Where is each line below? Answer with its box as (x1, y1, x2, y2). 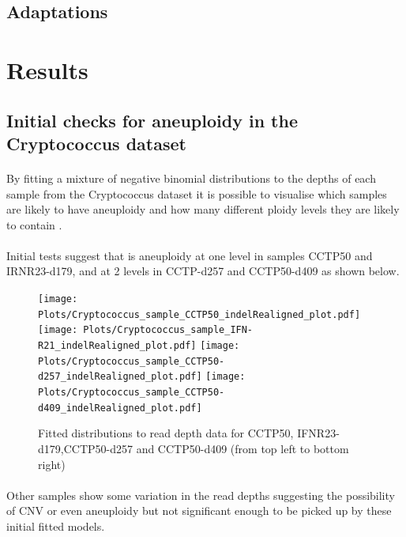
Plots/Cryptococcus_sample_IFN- (83, 324, 254, 336)
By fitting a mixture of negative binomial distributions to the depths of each (6, 169, 376, 186)
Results (6, 53, 88, 85)
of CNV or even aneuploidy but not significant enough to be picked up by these (6, 502, 392, 519)
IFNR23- (297, 425, 340, 441)
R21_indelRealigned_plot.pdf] (38, 340, 197, 352)
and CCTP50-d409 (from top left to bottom (136, 440, 349, 456)
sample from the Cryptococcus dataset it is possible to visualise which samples (6, 185, 387, 202)
